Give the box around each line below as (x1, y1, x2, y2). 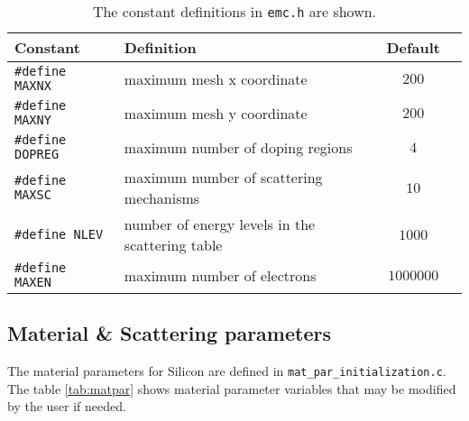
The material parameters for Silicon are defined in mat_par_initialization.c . (7, 362, 446, 380)
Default (386, 37, 440, 58)
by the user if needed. (7, 397, 126, 416)
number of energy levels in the (124, 214, 316, 234)
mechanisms (124, 188, 200, 208)
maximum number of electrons (124, 264, 317, 286)
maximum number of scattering (124, 167, 323, 188)
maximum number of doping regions (124, 136, 353, 158)
